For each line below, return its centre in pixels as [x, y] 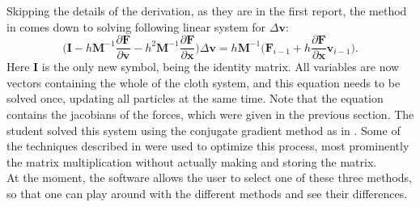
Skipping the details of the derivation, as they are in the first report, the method [207, 11]
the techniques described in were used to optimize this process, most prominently [208, 146]
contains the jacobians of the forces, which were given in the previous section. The [210, 114]
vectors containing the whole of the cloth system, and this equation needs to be [204, 82]
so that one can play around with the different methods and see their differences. [207, 193]
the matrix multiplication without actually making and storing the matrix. [192, 161]
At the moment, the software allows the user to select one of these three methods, [209, 177]
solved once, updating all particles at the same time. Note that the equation [195, 98]
